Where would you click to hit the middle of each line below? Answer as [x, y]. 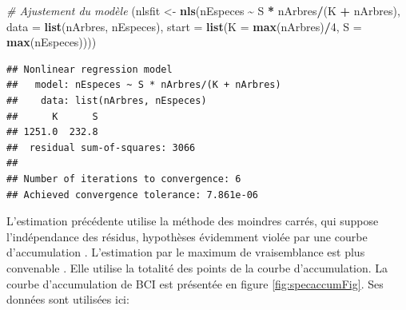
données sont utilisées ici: [68, 299]
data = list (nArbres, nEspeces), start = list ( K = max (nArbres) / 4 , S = [184, 26]
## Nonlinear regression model [90, 69]
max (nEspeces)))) [52, 42]
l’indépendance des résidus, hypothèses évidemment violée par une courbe [187, 236]
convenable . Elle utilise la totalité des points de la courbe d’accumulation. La [197, 267]
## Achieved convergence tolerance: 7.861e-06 [132, 195]
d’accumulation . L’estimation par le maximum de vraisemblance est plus [186, 252]
